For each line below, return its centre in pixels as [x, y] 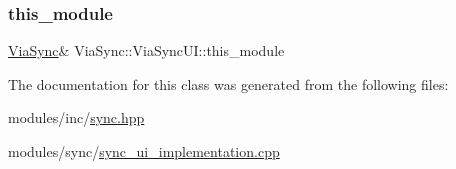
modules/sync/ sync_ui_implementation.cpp [144, 151]
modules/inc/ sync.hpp [76, 117]
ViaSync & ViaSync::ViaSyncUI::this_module [146, 50]
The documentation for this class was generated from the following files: [228, 83]
